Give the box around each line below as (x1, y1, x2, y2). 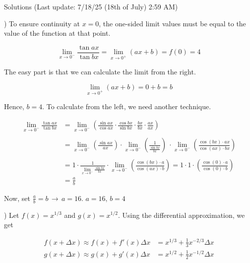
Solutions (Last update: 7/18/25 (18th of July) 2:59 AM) (4, 1, 178, 11)
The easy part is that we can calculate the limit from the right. (4, 66, 196, 77)
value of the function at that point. (4, 28, 111, 38)
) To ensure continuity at (4, 18, 80, 28)
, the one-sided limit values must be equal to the (99, 18, 246, 28)
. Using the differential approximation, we (118, 209, 245, 220)
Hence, (4, 101, 24, 112)
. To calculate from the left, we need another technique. (42, 101, 211, 112)
